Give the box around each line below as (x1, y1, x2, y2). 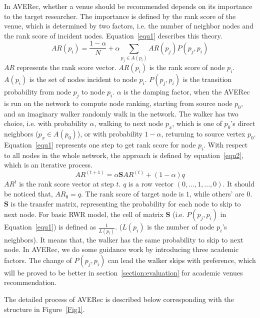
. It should (222, 178, 254, 189)
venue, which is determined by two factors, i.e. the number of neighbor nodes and (4, 20, 253, 31)
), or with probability (77, 128, 142, 139)
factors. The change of (4, 254, 72, 265)
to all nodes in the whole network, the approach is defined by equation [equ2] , (4, 149, 244, 160)
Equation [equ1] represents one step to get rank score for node (4, 139, 196, 150)
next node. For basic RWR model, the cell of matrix (4, 209, 163, 219)
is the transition (182, 74, 232, 84)
